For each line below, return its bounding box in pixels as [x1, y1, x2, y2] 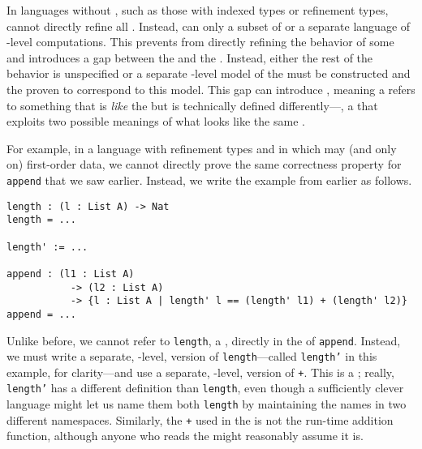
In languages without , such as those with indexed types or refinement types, [6, 2, 389, 18]
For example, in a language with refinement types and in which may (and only [6, 139, 397, 156]
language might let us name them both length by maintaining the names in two [6, 396, 407, 413]
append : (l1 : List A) [6, 267, 135, 280]
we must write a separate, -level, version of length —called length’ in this [6, 348, 377, 365]
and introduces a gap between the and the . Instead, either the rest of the [6, 49, 373, 66]
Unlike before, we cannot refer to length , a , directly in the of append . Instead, [6, 331, 401, 349]
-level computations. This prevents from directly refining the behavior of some [6, 33, 394, 50]
